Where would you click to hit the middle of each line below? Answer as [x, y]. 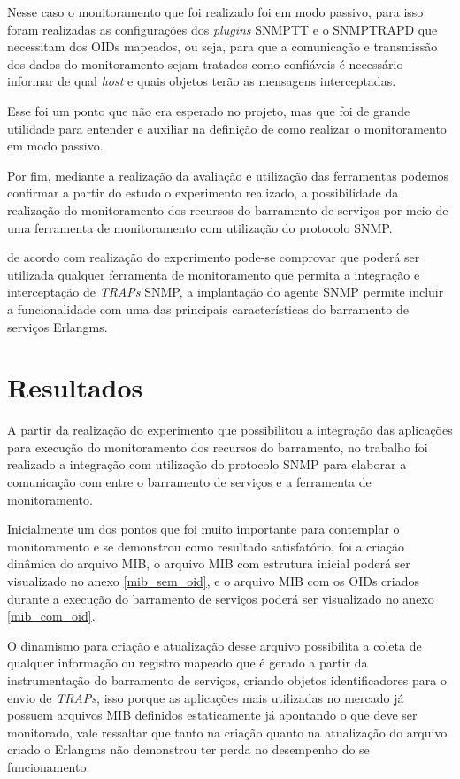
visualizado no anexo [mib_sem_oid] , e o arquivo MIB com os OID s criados [213, 580]
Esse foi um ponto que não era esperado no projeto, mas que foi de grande [209, 110]
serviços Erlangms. [57, 326]
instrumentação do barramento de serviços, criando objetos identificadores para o [227, 679]
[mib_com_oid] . [51, 616]
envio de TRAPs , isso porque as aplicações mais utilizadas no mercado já [206, 697]
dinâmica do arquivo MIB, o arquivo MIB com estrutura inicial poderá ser [209, 563]
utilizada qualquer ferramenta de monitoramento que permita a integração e [214, 274]
